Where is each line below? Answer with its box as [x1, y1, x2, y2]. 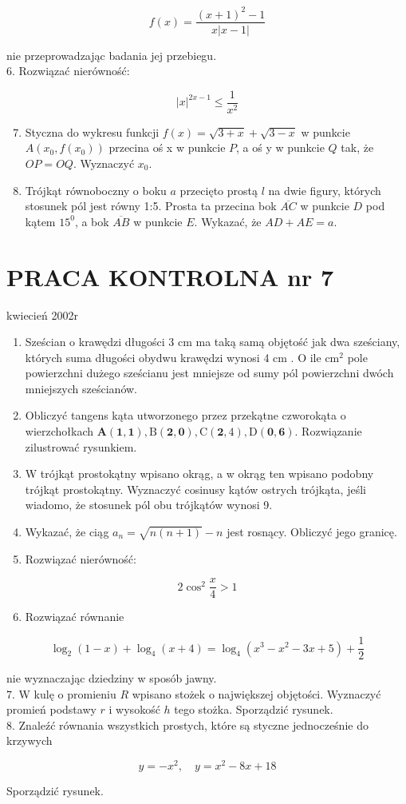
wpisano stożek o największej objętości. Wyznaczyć [132, 685, 381, 702]
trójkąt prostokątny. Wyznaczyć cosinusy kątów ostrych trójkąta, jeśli [25, 480, 366, 497]
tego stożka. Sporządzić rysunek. [174, 701, 333, 718]
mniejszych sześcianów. [25, 380, 137, 396]
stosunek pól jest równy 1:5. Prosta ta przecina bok [25, 197, 277, 214]
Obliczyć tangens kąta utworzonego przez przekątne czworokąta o [25, 407, 346, 424]
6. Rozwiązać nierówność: [6, 62, 130, 79]
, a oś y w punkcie [236, 139, 325, 156]
